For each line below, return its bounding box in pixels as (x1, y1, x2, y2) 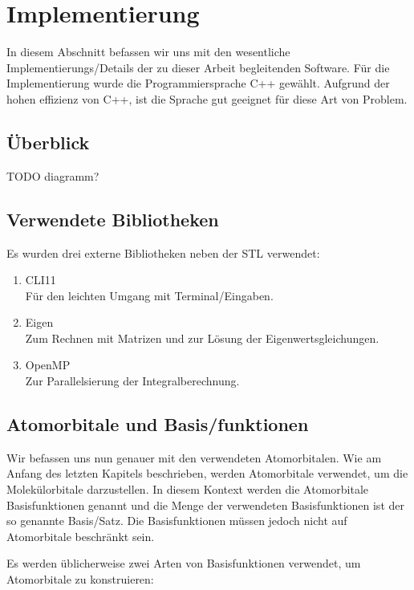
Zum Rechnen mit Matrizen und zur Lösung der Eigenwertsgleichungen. (25, 329, 379, 346)
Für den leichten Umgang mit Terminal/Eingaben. (25, 287, 274, 303)
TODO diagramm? (6, 167, 99, 184)
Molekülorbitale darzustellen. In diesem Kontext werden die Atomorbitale (6, 481, 369, 498)
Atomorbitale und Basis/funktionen (6, 412, 309, 437)
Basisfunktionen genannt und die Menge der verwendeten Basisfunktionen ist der (6, 496, 404, 513)
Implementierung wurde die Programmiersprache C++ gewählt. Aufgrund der (6, 75, 390, 92)
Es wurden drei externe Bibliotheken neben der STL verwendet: (6, 244, 320, 261)
